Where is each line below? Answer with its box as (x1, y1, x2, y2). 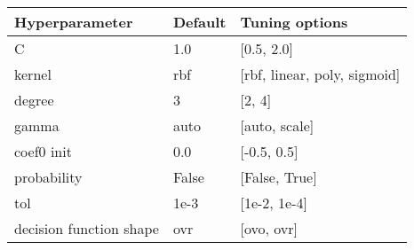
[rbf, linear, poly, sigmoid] (240, 64, 401, 84)
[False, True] (240, 167, 317, 187)
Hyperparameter (14, 12, 133, 32)
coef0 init (14, 141, 72, 161)
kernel (14, 64, 52, 84)
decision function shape (14, 218, 159, 238)
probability (14, 167, 83, 187)
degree (14, 90, 54, 110)
